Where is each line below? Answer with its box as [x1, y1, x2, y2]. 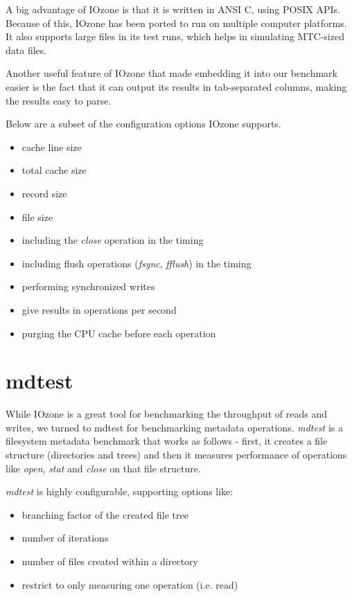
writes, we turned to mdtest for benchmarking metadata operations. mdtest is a [6, 420, 344, 434]
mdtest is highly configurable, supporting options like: [6, 484, 234, 499]
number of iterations [21, 531, 109, 545]
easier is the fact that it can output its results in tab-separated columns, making [6, 79, 347, 93]
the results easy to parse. [6, 93, 112, 107]
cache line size [21, 139, 82, 154]
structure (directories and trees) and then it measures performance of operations [6, 447, 347, 461]
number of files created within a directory [21, 553, 198, 568]
